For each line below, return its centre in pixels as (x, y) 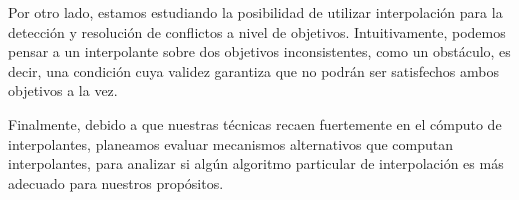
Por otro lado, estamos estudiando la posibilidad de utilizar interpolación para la (255, 12)
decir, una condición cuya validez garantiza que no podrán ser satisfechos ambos (253, 70)
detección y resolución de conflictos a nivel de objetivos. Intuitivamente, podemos (257, 31)
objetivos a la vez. (63, 90)
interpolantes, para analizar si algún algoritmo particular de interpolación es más (256, 163)
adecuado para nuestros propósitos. (116, 182)
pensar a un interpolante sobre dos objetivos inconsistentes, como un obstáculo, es (259, 51)
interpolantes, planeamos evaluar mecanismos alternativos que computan (230, 143)
